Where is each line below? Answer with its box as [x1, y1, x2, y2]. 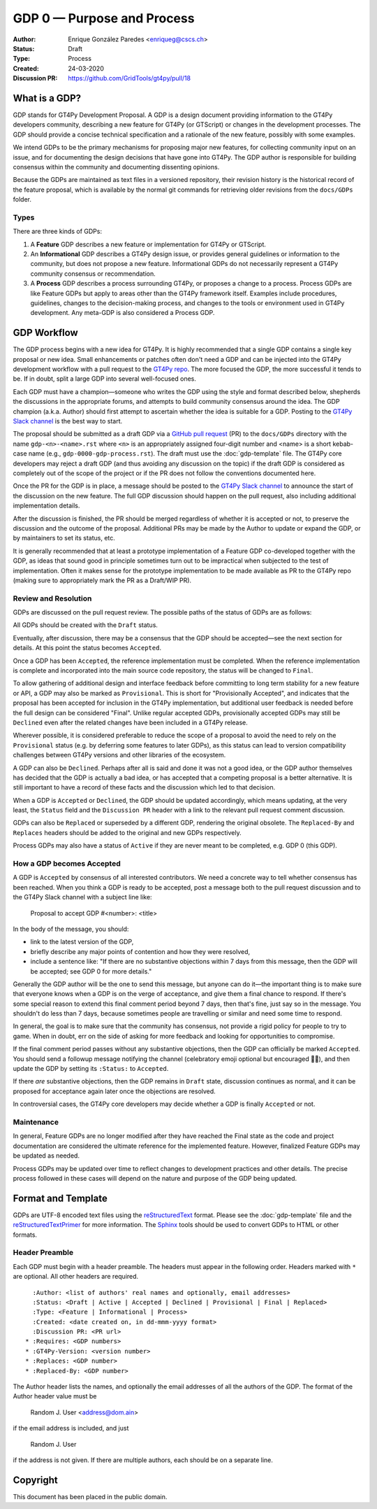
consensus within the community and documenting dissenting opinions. [13, 162, 220, 171]
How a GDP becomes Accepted [13, 859, 121, 869]
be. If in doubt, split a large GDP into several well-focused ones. [13, 374, 197, 383]
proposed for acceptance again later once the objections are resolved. [13, 1087, 216, 1095]
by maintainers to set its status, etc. [13, 534, 115, 542]
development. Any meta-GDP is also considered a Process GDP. [30, 309, 215, 317]
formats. [13, 1230, 38, 1239]
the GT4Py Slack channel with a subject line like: [13, 893, 153, 901]
